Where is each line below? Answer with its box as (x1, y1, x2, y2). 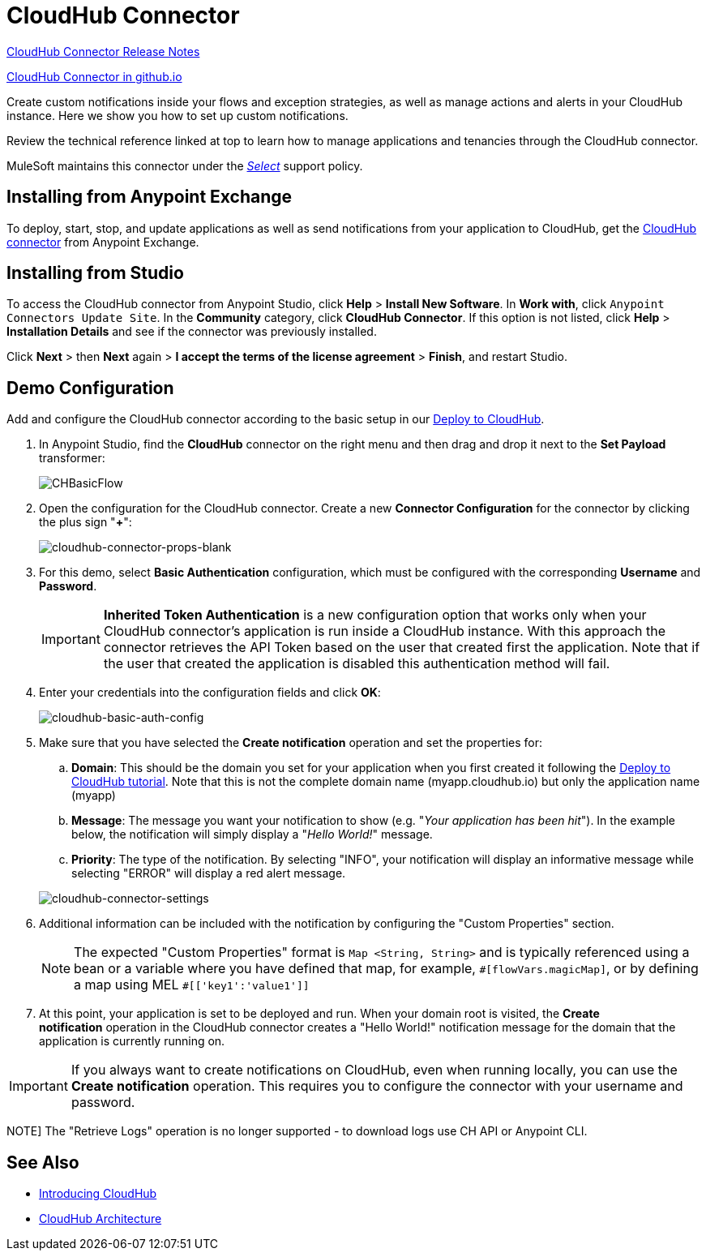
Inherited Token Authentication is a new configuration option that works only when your (103, 607, 647, 624)
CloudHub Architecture (39, 1212, 162, 1226)
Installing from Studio (6, 263, 184, 284)
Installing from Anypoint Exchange (6, 187, 293, 208)
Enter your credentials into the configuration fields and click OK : (39, 685, 381, 700)
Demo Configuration (6, 377, 174, 398)
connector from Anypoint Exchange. (6, 234, 199, 249)
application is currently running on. (39, 1034, 225, 1049)
